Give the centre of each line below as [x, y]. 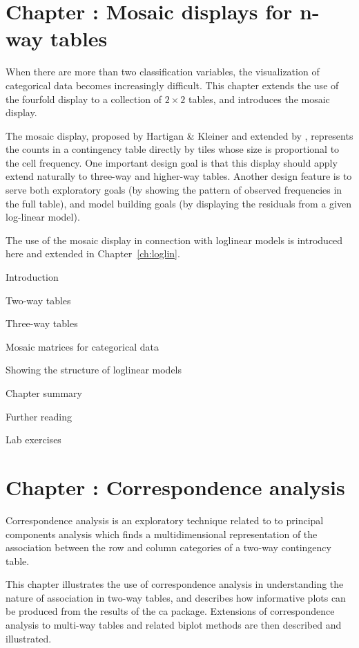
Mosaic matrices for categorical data [82, 346]
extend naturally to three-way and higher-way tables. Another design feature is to [179, 176]
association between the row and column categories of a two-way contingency [168, 547]
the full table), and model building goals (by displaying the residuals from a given [178, 203]
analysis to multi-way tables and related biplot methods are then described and [174, 625]
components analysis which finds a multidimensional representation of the [162, 534]
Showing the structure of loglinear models [94, 370]
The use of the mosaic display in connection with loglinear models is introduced [174, 240]
